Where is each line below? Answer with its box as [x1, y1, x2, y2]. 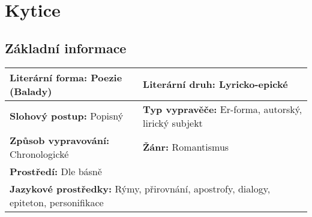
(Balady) [10, 84, 52, 98]
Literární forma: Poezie [10, 70, 122, 84]
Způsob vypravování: [10, 133, 110, 147]
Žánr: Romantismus [143, 140, 229, 154]
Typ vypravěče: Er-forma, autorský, [143, 102, 302, 116]
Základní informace [5, 38, 127, 57]
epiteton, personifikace [10, 195, 104, 209]
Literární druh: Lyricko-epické [143, 77, 288, 91]
